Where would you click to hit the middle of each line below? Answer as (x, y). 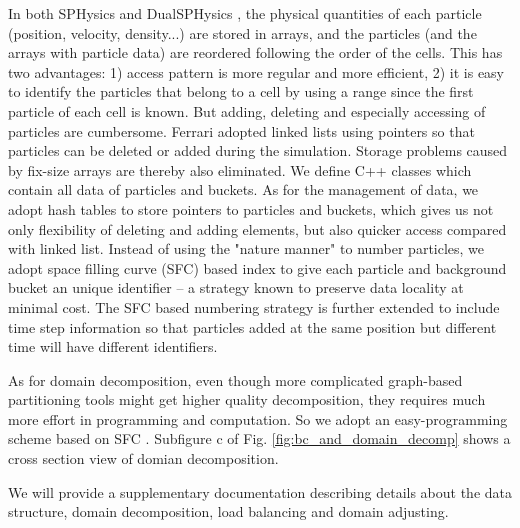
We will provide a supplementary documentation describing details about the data (260, 491)
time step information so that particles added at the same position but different (252, 326)
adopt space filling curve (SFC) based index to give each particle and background (257, 267)
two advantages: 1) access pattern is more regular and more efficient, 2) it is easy (256, 71)
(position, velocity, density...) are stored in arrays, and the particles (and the (242, 32)
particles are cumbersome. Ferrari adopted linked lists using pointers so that (241, 130)
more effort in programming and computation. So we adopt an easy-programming (258, 418)
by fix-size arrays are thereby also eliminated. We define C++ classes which (240, 169)
